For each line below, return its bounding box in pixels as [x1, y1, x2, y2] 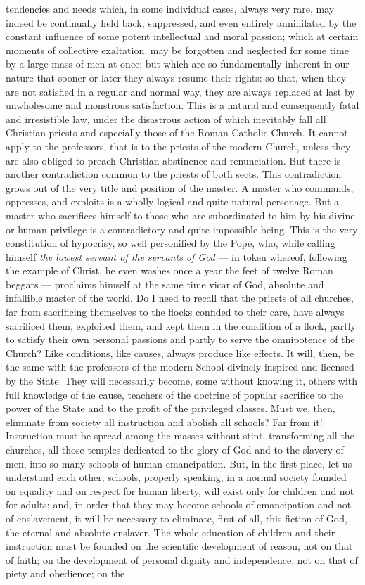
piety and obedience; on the [6, 566, 125, 581]
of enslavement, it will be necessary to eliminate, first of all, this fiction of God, [6, 510, 347, 525]
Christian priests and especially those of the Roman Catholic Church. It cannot [6, 125, 348, 140]
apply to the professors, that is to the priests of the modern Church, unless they [6, 139, 351, 153]
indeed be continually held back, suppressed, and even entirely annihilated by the [6, 15, 357, 30]
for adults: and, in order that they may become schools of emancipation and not [6, 497, 352, 512]
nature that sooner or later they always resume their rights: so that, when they [6, 70, 347, 84]
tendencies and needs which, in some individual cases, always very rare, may [6, 1, 335, 15]
